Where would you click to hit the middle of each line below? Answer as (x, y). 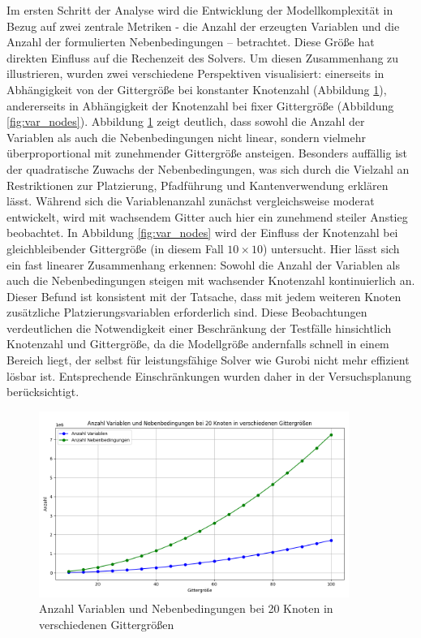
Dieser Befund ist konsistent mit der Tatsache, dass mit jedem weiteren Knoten (204, 296)
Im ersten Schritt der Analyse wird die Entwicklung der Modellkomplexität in (200, 10)
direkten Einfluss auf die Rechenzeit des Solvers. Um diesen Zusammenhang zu (203, 57)
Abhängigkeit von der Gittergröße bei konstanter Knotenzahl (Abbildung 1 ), (197, 89)
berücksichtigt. (43, 392)
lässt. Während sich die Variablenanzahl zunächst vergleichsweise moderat (191, 201)
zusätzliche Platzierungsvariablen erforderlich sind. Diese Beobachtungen (187, 312)
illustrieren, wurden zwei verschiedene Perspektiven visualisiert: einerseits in (195, 73)
